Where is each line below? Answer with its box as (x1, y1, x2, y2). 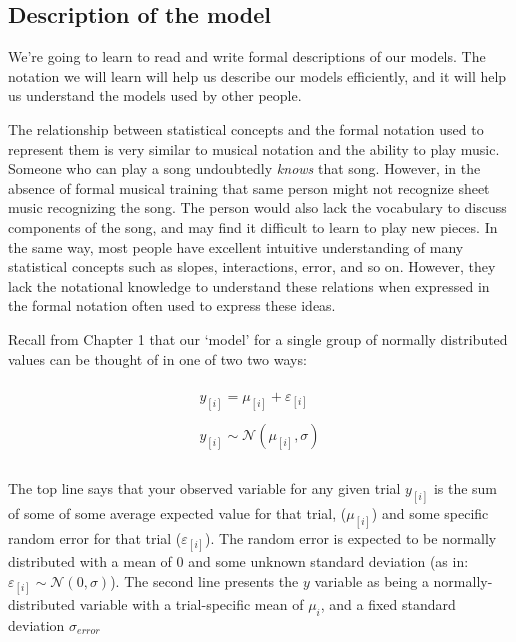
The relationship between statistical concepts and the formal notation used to (8, 118, 484, 139)
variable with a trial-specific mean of (79, 593, 304, 614)
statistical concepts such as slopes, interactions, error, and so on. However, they (8, 256, 496, 277)
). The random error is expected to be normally (205, 527, 497, 548)
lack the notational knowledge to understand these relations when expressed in (8, 275, 490, 296)
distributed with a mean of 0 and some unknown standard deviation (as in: (8, 551, 469, 572)
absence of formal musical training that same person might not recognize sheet (8, 177, 490, 198)
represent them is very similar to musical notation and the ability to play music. (8, 138, 500, 159)
